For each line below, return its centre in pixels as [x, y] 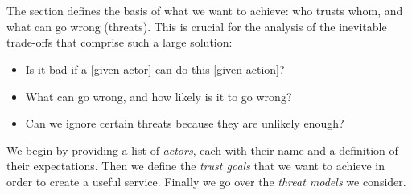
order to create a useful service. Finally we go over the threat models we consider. [206, 181]
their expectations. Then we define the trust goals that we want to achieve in [196, 166]
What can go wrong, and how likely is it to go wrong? [159, 96]
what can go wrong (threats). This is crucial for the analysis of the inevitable [197, 26]
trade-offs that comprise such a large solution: [119, 42]
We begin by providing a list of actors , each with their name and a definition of [202, 150]
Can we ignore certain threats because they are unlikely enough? [185, 123]
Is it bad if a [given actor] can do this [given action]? [155, 69]
